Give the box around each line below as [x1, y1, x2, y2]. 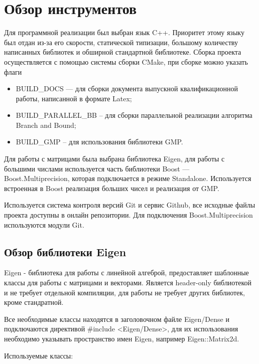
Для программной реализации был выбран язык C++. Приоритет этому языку [4, 27, 244, 38]
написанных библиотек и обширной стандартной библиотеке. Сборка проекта [4, 47, 241, 57]
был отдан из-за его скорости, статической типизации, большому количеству [4, 37, 238, 47]
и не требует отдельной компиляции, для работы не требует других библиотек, [4, 287, 245, 297]
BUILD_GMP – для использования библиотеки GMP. [16, 136, 183, 147]
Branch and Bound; [16, 119, 76, 130]
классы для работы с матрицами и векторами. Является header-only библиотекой [4, 277, 252, 288]
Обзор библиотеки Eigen [4, 244, 126, 259]
